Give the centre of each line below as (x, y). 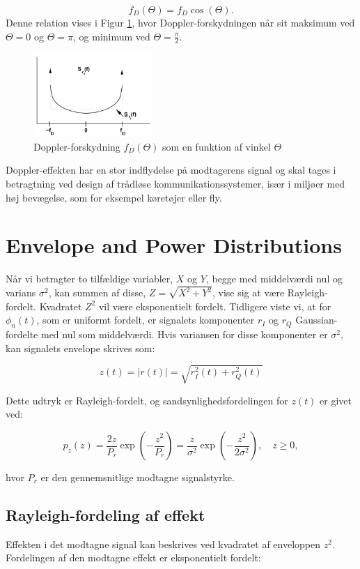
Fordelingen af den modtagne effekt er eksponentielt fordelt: (133, 557)
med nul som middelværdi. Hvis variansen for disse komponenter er (184, 334)
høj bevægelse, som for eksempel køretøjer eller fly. (114, 197)
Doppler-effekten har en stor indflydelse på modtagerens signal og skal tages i (171, 170)
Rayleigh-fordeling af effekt (105, 515)
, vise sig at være (248, 293)
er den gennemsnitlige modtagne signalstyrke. (138, 477)
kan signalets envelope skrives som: (80, 348)
